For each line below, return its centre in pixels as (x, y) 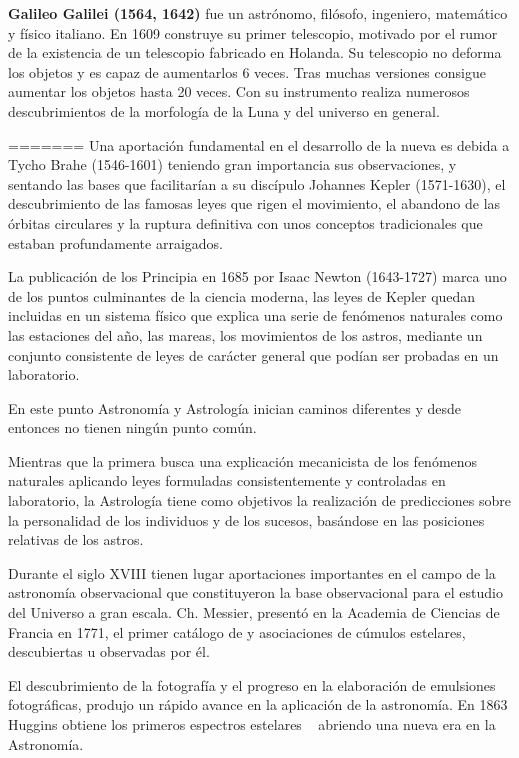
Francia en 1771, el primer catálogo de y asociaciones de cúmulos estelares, (237, 631)
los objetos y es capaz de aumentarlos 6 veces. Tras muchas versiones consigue (247, 71)
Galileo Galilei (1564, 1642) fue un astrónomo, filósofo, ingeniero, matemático (258, 13)
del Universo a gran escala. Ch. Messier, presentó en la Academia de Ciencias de (254, 612)
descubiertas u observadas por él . (109, 651)
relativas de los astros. (76, 539)
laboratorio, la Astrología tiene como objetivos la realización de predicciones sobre (259, 500)
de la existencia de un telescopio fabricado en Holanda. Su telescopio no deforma (255, 52)
